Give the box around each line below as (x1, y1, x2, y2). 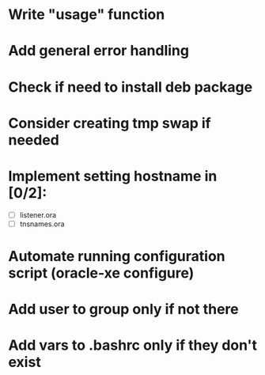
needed (8, 131, 59, 149)
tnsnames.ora (19, 219, 65, 229)
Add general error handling (8, 42, 190, 60)
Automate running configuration (8, 248, 225, 265)
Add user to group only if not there (8, 301, 239, 318)
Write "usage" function (8, 6, 165, 24)
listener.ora (19, 210, 57, 219)
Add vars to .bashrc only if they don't (8, 336, 258, 354)
